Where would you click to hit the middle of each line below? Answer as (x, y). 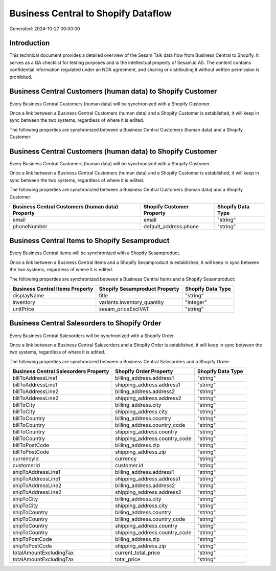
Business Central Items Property (53, 289)
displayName (28, 296)
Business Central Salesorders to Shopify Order (85, 323)
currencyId (26, 459)
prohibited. (21, 77)
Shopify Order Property (144, 371)
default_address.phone (171, 226)
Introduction (30, 43)
